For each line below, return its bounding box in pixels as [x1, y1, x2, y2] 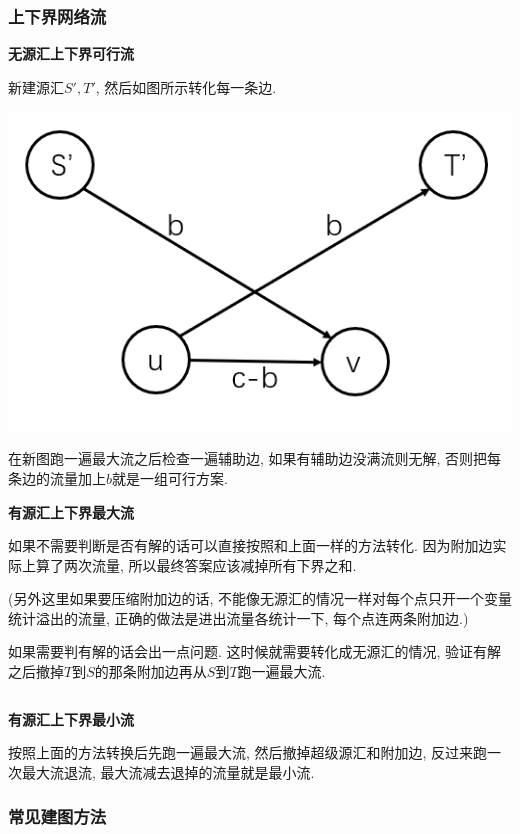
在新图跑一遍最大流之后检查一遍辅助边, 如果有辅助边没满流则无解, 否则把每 [8, 448, 502, 469]
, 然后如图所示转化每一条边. [95, 76, 277, 97]
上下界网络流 [8, 3, 107, 28]
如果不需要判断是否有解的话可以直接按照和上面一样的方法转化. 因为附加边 [8, 535, 493, 556]
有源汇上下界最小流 [8, 708, 134, 729]
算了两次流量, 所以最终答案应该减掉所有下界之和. [35, 554, 357, 575]
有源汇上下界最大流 [8, 501, 134, 522]
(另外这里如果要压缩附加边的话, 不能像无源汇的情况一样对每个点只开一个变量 [8, 588, 512, 609]
